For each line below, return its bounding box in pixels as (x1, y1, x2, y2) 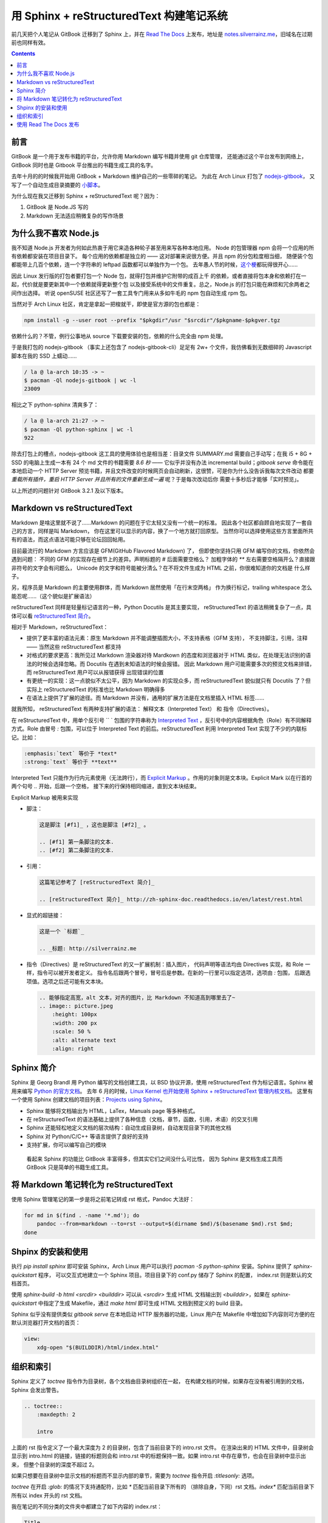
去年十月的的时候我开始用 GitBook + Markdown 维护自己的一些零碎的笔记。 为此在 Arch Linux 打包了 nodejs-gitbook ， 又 (11, 172, 315, 180)
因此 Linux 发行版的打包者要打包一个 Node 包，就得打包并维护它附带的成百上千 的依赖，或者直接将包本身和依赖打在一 (11, 272, 307, 280)
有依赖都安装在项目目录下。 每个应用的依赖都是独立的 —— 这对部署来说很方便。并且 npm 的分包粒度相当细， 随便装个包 (11, 253, 313, 260)
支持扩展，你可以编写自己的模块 (26, 1141, 106, 1148)
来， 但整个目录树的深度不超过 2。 (11, 1461, 98, 1468)
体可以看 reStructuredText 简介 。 (11, 612, 94, 620)
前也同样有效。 (11, 38, 49, 46)
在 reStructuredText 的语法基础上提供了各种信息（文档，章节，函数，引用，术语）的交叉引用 (26, 1115, 258, 1123)
